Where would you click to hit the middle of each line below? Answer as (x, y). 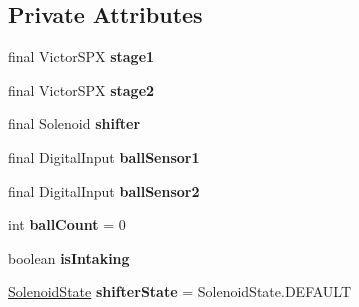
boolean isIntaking (69, 257)
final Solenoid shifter (74, 123)
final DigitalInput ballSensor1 (104, 156)
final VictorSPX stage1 (81, 56)
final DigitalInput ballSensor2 (104, 190)
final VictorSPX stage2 (81, 89)
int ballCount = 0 (67, 224)
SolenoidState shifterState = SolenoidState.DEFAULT (180, 291)
